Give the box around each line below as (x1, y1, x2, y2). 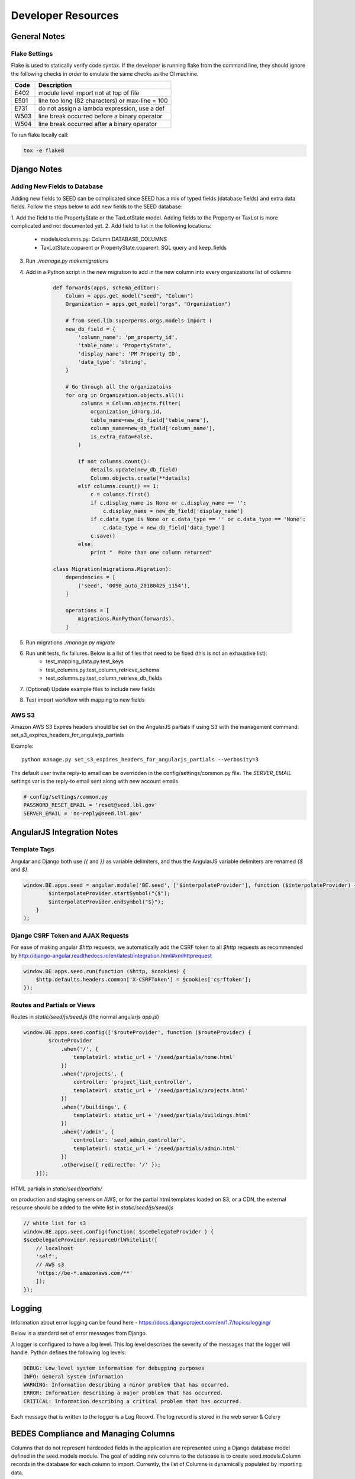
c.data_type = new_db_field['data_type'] (102, 524, 225, 531)
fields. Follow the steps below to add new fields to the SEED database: (11, 203, 183, 210)
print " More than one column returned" (90, 549, 212, 556)
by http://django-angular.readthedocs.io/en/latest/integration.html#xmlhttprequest (11, 952, 212, 959)
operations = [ (65, 607, 109, 613)
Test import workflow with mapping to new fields (25, 696, 145, 703)
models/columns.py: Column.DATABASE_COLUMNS (40, 235, 167, 243)
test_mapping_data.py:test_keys (46, 658, 124, 665)
